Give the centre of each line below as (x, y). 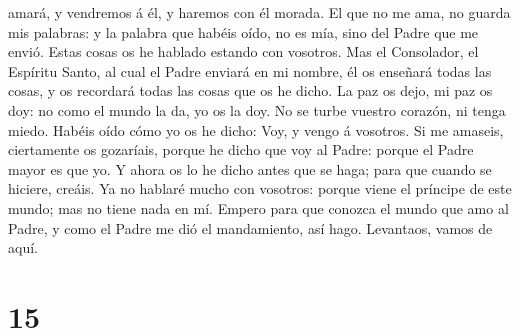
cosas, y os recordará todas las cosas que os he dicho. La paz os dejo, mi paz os (250, 90)
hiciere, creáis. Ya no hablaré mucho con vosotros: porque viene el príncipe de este (260, 188)
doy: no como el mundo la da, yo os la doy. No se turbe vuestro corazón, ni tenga (257, 109)
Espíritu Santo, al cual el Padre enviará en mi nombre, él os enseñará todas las (250, 70)
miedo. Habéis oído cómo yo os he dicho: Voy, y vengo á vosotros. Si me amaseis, (256, 129)
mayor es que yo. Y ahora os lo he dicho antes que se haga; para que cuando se (250, 168)
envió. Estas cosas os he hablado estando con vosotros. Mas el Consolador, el (243, 51)
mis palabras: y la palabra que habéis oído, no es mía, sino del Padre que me (243, 31)
